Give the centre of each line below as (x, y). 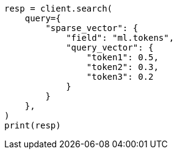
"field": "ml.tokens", (120, 38)
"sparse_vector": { (92, 28)
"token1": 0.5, (122, 57)
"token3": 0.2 (120, 77)
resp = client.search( (59, 9)
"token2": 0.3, (122, 67)
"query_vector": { (110, 47)
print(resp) (33, 125)
